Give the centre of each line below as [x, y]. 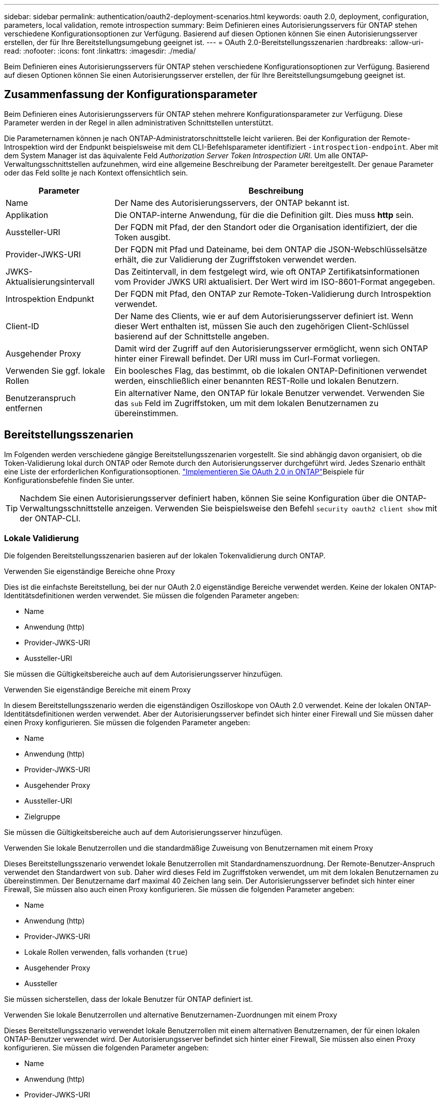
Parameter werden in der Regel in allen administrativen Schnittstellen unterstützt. [139, 122]
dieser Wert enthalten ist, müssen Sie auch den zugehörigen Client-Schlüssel [262, 326]
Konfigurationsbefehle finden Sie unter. [69, 480]
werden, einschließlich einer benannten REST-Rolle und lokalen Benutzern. [257, 381]
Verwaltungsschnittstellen [47, 164]
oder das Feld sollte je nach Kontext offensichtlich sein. [96, 172]
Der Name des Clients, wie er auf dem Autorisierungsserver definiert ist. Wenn [264, 316]
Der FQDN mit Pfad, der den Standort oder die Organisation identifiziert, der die [266, 227]
